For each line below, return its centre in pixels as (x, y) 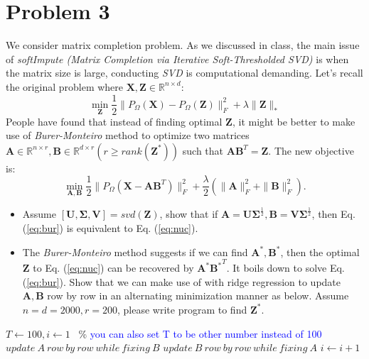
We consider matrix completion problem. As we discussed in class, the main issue (183, 45)
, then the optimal (320, 252)
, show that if (189, 214)
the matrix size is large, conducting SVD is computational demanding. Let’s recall (184, 73)
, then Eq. (333, 214)
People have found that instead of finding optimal (114, 121)
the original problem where (65, 86)
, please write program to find (182, 309)
